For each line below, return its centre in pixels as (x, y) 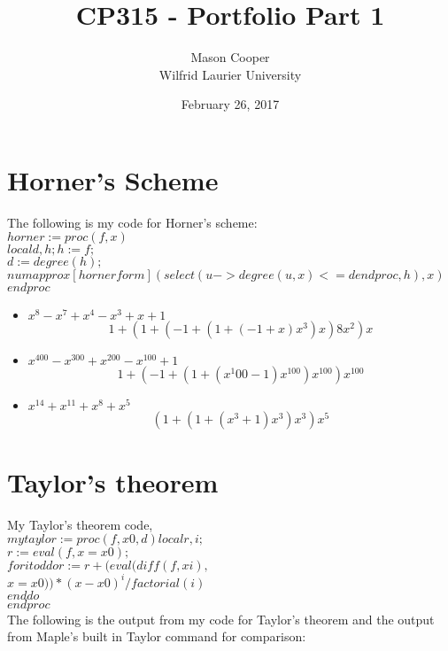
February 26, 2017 (230, 104)
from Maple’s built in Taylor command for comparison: (157, 636)
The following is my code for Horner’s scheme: (132, 222)
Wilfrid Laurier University (230, 74)
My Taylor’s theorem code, (80, 524)
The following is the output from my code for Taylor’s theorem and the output (221, 619)
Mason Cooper (230, 57)
